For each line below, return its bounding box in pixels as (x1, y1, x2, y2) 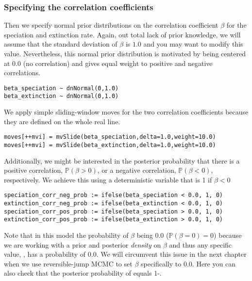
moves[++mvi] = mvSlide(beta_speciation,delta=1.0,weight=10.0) (4, 133, 216, 141)
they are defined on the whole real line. (4, 116, 120, 126)
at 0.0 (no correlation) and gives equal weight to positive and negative (4, 58, 213, 68)
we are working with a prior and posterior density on (4, 239, 161, 249)
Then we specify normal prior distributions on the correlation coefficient (4, 20, 218, 30)
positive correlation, (4, 165, 63, 175)
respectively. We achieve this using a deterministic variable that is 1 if (4, 174, 212, 184)
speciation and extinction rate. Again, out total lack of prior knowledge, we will (4, 29, 241, 39)
